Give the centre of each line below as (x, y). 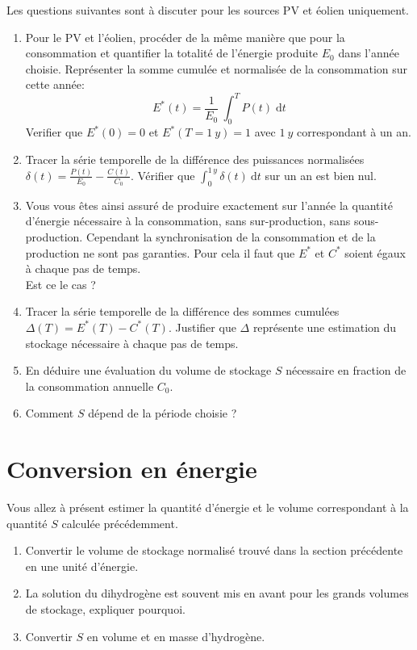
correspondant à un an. (354, 132)
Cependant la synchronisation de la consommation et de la (231, 236)
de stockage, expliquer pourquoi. (105, 608)
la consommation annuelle (90, 386)
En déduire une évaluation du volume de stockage (148, 370)
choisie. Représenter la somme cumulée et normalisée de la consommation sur (217, 68)
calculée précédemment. (120, 523)
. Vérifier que (163, 175)
